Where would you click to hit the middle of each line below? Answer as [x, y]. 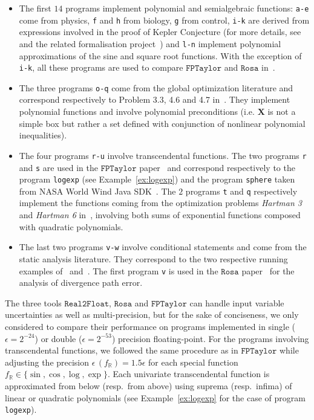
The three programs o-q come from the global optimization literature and [156, 87]
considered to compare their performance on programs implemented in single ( [150, 326]
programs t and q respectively [241, 191]
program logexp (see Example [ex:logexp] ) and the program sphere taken [157, 179]
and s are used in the [58, 167]
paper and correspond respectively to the [217, 167]
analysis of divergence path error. [81, 283]
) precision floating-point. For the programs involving [210, 338]
